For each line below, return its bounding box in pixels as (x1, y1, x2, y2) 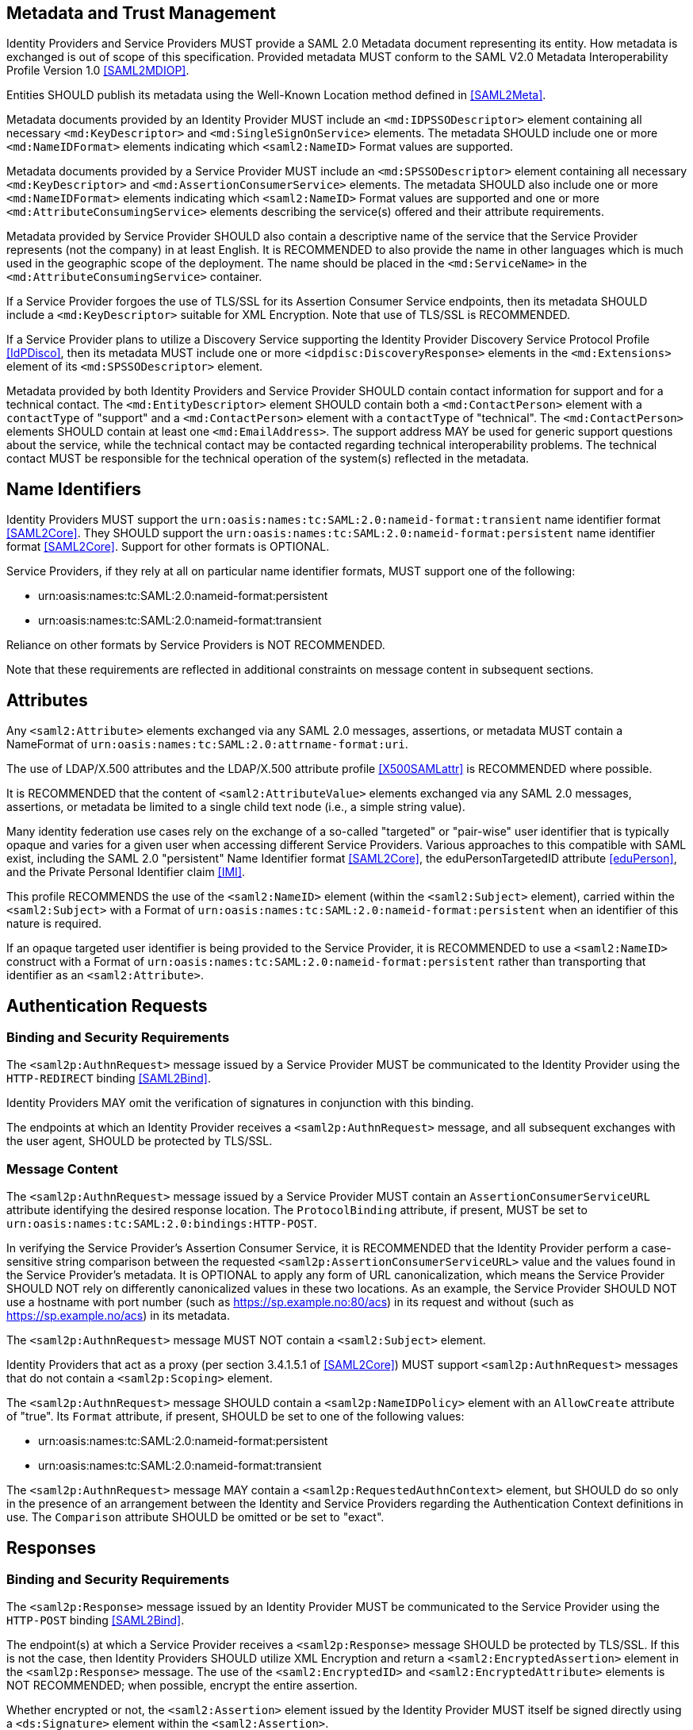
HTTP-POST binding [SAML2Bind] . (6, 1613, 185, 1628)
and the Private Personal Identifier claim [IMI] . (6, 865, 246, 879)
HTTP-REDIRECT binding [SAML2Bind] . (6, 1071, 211, 1086)
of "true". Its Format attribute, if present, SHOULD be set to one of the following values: (6, 1409, 465, 1424)
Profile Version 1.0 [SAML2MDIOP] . (6, 63, 190, 78)
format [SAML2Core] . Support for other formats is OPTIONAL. (6, 540, 330, 554)
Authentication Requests (6, 995, 208, 1016)
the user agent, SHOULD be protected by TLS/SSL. (6, 1134, 273, 1148)
